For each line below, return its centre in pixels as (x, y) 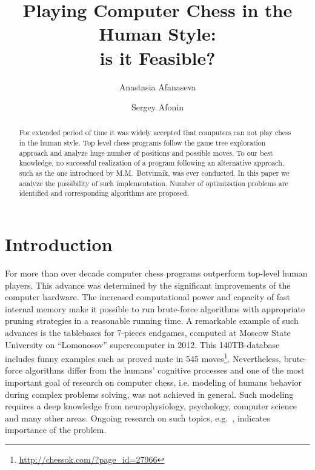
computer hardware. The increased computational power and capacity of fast (148, 297)
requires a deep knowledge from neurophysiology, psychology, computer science (151, 406)
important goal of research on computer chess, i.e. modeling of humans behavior (154, 382)
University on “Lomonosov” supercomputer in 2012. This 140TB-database (142, 344)
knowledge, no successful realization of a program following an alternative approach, (152, 163)
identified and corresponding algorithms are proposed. (104, 193)
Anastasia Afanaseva (157, 86)
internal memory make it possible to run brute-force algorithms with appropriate (155, 308)
